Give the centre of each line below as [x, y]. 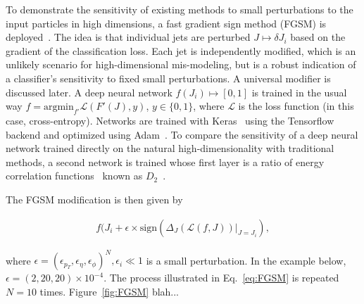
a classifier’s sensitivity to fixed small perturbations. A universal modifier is [168, 78]
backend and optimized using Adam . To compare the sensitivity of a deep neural [182, 134]
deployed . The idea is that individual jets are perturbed [128, 37]
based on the [318, 37]
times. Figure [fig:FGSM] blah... [109, 291]
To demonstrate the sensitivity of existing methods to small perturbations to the [180, 9]
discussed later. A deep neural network [89, 92]
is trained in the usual [299, 92]
